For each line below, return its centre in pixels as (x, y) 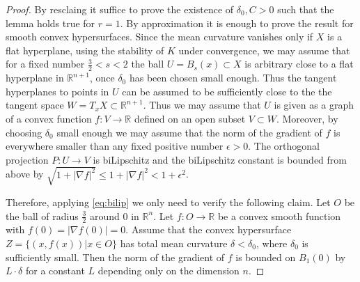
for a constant (55, 271)
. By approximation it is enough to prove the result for (237, 23)
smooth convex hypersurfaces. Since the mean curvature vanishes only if (159, 37)
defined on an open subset (190, 118)
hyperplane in (35, 78)
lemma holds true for (50, 23)
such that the (306, 9)
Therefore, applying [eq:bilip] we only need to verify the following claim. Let (168, 202)
